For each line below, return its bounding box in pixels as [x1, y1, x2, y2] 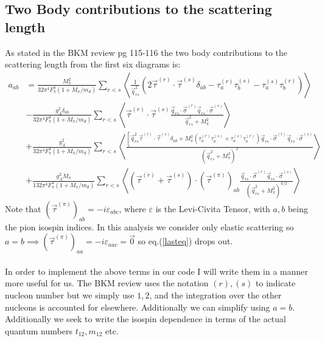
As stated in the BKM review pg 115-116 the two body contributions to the [5, 46, 288, 58]
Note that [5, 202, 41, 215]
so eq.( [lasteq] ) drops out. [138, 235, 233, 247]
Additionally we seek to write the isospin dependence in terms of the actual [5, 312, 286, 325]
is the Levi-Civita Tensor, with [155, 202, 270, 215]
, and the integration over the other [149, 288, 282, 301]
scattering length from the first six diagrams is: [5, 58, 181, 71]
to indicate [256, 277, 296, 289]
